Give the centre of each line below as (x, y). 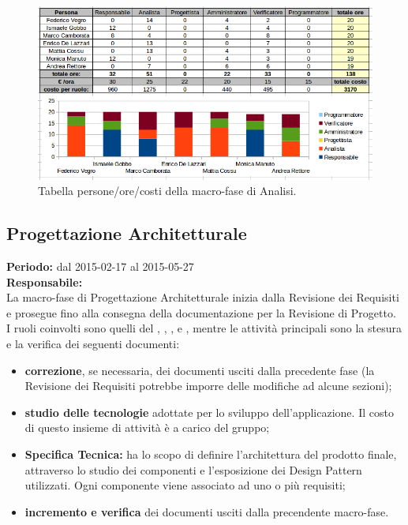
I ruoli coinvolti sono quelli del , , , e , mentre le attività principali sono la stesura (204, 328)
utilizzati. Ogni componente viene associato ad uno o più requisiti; (185, 485)
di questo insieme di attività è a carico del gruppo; (147, 427)
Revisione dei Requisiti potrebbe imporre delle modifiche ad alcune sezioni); (208, 386)
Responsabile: (45, 281)
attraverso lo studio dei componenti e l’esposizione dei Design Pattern (193, 469)
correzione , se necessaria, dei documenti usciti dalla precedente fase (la (200, 370)
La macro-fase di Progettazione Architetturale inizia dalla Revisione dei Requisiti (203, 297)
